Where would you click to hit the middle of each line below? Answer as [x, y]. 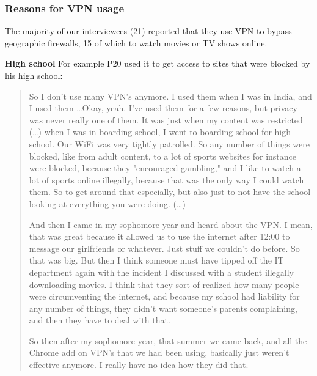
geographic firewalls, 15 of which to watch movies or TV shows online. [136, 42]
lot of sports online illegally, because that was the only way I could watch [166, 179]
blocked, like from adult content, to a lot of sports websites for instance [163, 156]
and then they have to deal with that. [100, 320]
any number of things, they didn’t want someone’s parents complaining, [163, 308]
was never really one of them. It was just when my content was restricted [166, 120]
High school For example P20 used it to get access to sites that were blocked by [158, 63]
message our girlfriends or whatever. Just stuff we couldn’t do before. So [164, 248]
